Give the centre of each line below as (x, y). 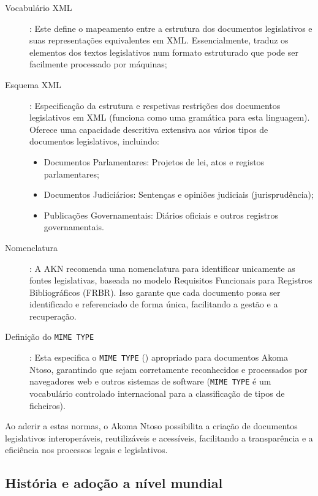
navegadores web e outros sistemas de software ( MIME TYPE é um (150, 381)
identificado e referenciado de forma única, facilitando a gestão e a (154, 304)
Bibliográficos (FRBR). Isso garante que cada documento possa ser (155, 292)
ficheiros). (47, 405)
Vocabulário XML (39, 7)
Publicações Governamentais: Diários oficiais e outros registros (161, 215)
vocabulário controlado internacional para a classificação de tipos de (157, 393)
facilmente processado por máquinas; (98, 64)
